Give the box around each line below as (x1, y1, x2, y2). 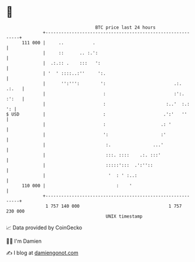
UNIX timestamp (105, 213, 143, 219)
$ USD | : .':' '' (6, 111, 187, 117)
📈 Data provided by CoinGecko (6, 224, 83, 231)
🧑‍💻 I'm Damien (6, 237, 42, 244)
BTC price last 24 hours (95, 25, 156, 30)
